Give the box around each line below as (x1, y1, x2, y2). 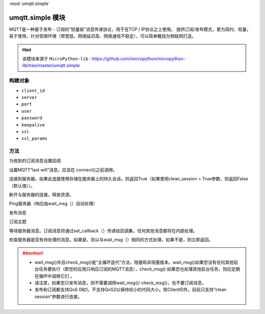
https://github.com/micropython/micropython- (91, 56, 185, 62)
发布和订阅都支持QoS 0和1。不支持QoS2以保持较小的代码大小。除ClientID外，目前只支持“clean (34, 287, 227, 292)
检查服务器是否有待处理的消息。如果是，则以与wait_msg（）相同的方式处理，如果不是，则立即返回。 (9, 237, 213, 242)
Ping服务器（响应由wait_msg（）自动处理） (9, 201, 98, 207)
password (21, 115, 43, 121)
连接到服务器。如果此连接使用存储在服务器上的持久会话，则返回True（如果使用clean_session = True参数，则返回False (9, 176, 248, 182)
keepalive (21, 122, 45, 127)
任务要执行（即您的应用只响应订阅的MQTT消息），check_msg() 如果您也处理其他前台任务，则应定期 (38, 266, 240, 272)
